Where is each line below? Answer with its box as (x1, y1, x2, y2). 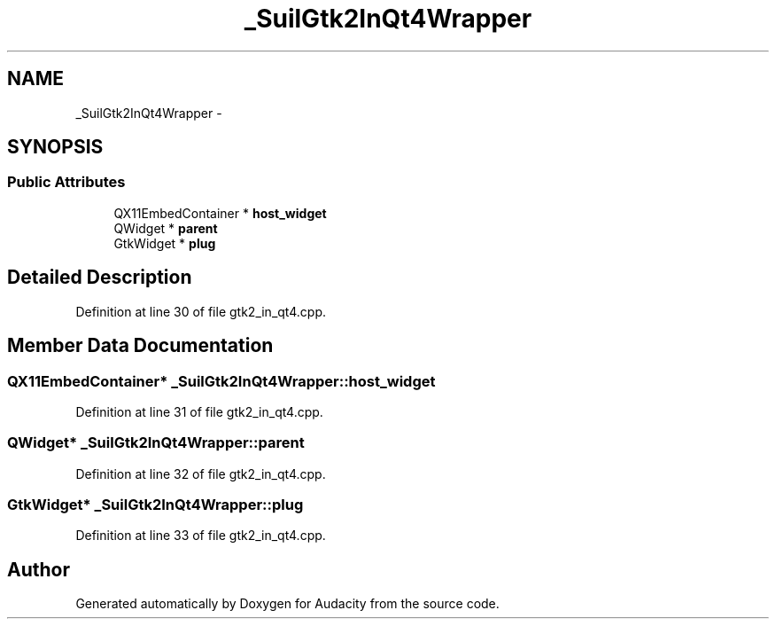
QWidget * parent (113, 220, 218, 236)
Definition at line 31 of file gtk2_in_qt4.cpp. (75, 403, 323, 419)
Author (7, 558, 70, 581)
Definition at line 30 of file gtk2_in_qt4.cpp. (75, 303, 327, 319)
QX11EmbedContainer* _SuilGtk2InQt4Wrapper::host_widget (7, 372, 436, 390)
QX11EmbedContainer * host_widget (113, 205, 327, 221)
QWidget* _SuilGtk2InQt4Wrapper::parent (7, 434, 305, 452)
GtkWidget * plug (113, 235, 216, 251)
